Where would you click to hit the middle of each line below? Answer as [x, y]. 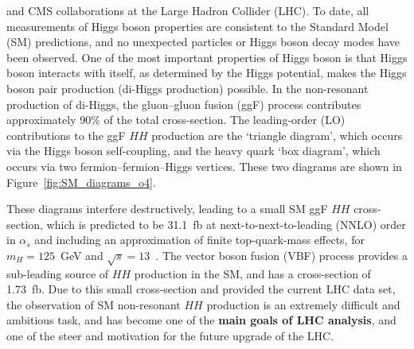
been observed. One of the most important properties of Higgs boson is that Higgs [207, 57]
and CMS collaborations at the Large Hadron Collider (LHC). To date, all [188, 10]
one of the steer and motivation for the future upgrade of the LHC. [170, 336]
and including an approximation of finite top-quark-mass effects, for [199, 240]
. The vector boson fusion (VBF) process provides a [281, 255]
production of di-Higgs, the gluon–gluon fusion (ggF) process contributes [184, 104]
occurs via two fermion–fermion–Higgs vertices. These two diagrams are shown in [204, 166]
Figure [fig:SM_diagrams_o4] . [81, 182]
